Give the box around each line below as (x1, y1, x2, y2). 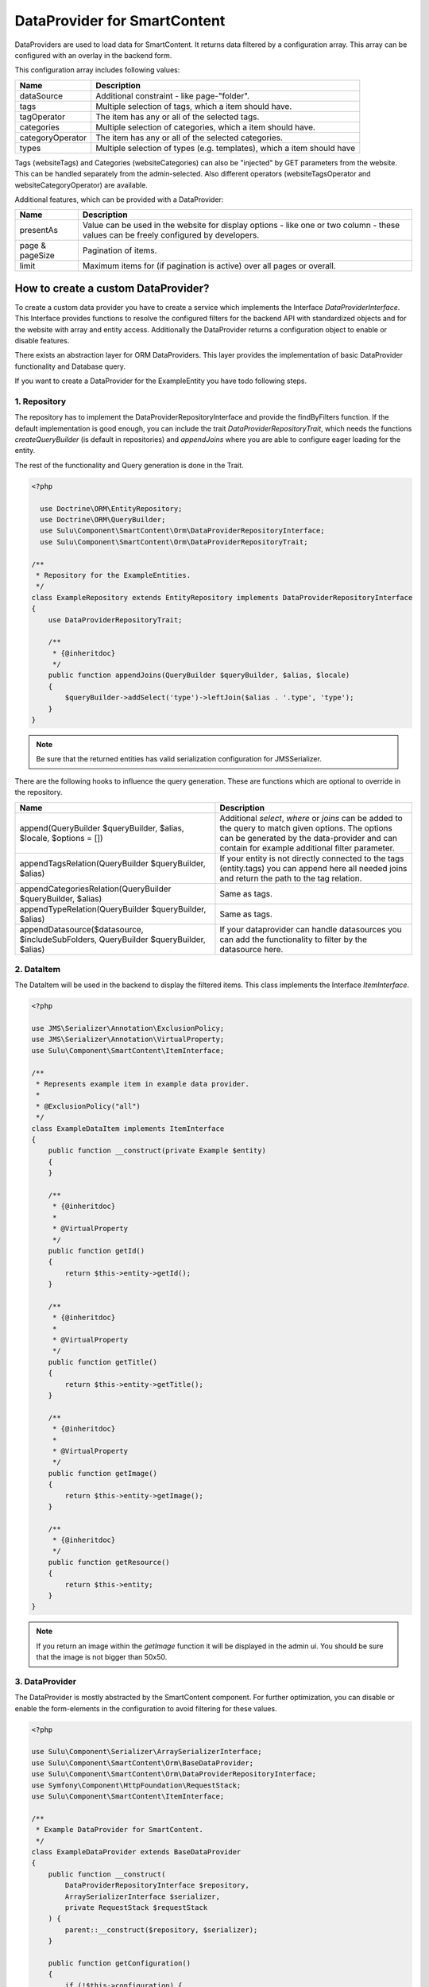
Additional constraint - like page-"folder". (95, 90, 250, 101)
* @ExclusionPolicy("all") (36, 1102, 141, 1110)
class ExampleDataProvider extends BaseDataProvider (31, 1847, 242, 1856)
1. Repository (14, 396, 67, 407)
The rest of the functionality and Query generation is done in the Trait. (14, 460, 244, 470)
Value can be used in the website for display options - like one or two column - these (82, 219, 400, 230)
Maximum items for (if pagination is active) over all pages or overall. (82, 261, 337, 272)
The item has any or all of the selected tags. (95, 111, 260, 122)
